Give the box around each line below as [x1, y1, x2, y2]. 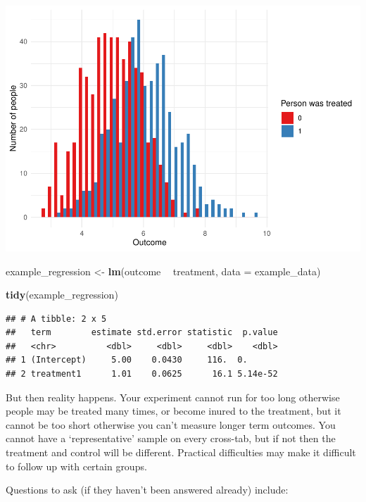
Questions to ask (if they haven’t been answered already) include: [6, 482, 289, 497]
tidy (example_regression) [6, 287, 118, 302]
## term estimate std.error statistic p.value [6, 327, 278, 338]
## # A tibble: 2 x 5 [6, 313, 107, 324]
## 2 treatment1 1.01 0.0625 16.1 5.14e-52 [6, 369, 278, 379]
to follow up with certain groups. [6, 458, 147, 473]
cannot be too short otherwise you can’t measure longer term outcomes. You [6, 417, 336, 432]
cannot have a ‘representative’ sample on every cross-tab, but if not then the [6, 431, 336, 446]
